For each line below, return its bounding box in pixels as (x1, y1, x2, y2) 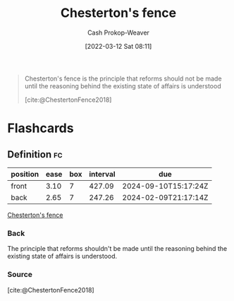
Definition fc (7, 148, 63, 160)
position (11, 169, 39, 179)
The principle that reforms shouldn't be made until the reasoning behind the (7, 244, 228, 253)
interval (89, 169, 116, 179)
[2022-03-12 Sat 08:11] (85, 42, 152, 50)
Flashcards (7, 120, 74, 136)
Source (7, 270, 33, 280)
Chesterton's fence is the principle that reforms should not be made (24, 74, 222, 83)
